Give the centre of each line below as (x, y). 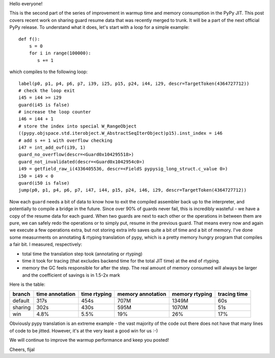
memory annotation (142, 294)
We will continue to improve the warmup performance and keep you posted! (89, 340)
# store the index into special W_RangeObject (78, 126)
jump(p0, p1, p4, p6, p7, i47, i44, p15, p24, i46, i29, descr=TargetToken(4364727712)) (133, 190)
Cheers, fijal (22, 349)
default (21, 301)
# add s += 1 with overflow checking (66, 140)
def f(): (29, 39)
